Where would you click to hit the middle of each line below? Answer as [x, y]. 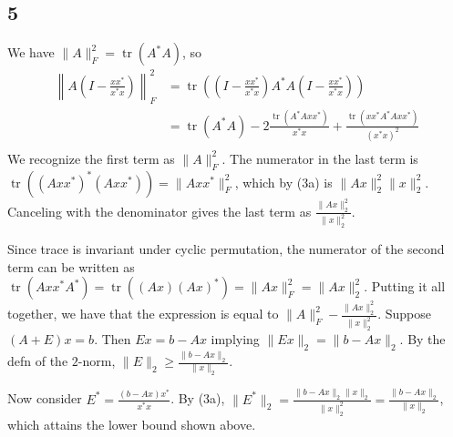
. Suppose [404, 314]
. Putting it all [405, 286]
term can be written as [71, 266]
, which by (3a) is [283, 182]
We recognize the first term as [91, 158]
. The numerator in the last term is [320, 158]
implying [235, 339]
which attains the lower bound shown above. [132, 424]
